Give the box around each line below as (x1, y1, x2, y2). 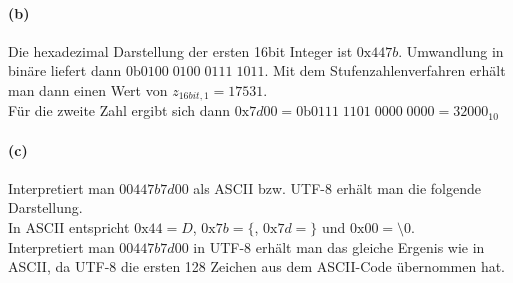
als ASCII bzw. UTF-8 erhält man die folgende (193, 177, 481, 198)
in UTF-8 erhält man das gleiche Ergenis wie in (193, 236, 485, 257)
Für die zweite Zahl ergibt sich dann (8, 100, 231, 121)
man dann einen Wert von (8, 79, 168, 100)
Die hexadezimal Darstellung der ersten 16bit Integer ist (8, 40, 353, 61)
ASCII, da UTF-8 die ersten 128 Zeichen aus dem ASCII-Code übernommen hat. (8, 256, 505, 277)
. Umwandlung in (398, 40, 504, 61)
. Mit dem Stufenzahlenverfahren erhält (264, 60, 506, 81)
